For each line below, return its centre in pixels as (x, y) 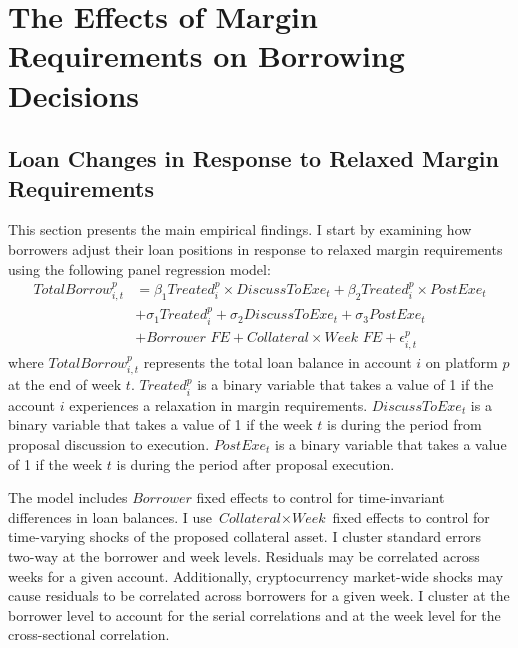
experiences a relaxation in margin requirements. (218, 404)
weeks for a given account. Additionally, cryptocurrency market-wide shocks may (256, 575)
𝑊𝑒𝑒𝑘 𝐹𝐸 (353, 338)
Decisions (74, 94)
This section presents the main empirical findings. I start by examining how (240, 229)
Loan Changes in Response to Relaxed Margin (253, 158)
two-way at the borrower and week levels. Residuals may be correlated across (244, 555)
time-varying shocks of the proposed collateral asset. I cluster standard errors (245, 536)
